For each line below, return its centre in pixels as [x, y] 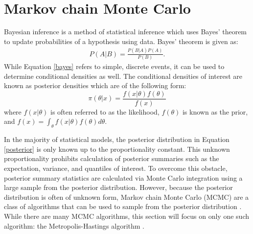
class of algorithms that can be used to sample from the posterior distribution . [123, 206]
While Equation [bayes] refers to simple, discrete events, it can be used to [114, 66]
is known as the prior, [215, 111]
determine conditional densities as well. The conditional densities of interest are [123, 76]
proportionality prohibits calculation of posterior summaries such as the [112, 158]
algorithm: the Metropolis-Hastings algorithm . [74, 225]
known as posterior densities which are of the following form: [95, 85]
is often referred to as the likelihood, [105, 111]
